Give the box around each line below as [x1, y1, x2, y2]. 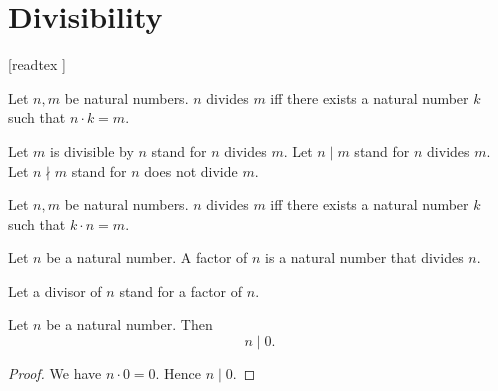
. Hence [155, 363, 202, 384]
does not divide [144, 160, 238, 181]
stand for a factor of [119, 280, 243, 301]
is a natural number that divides [265, 247, 464, 268]
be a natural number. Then [46, 314, 213, 335]
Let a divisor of [8, 280, 102, 301]
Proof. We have [8, 363, 102, 384]
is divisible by [50, 140, 134, 161]
